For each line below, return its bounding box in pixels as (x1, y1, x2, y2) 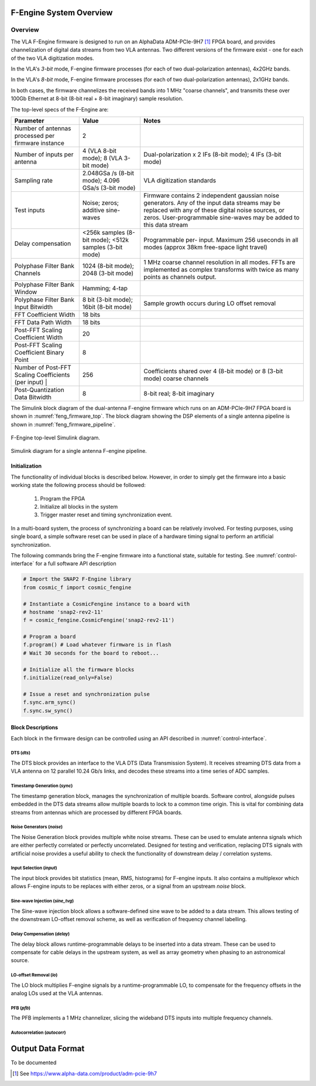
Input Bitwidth (14, 303, 53, 311)
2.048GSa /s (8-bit (82, 169, 135, 177)
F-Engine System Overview (11, 8, 113, 18)
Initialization (11, 462, 42, 469)
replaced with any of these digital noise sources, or (143, 206, 285, 214)
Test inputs (14, 206, 45, 214)
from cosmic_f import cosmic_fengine (23, 584, 132, 591)
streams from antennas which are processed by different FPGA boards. (11, 808, 183, 816)
